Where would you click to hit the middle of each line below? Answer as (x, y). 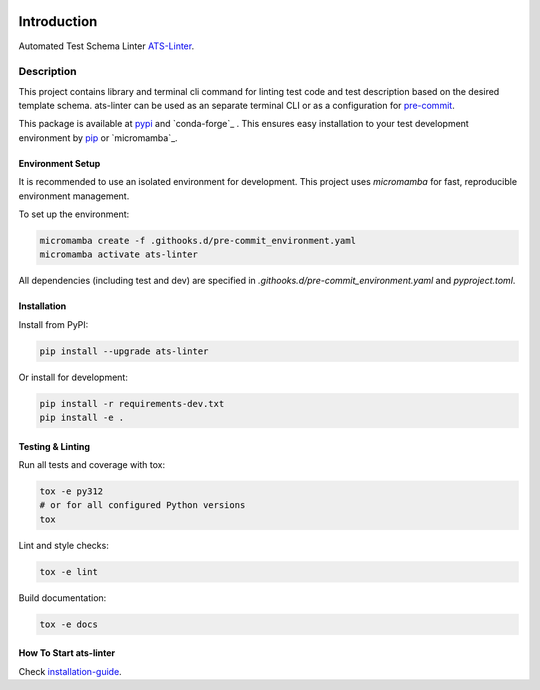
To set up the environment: (74, 214)
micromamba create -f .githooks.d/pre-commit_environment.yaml (198, 240)
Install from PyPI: (53, 324)
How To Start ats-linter (67, 653)
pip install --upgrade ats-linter (124, 351)
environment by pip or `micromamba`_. (98, 137)
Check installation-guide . (70, 671)
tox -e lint (69, 571)
